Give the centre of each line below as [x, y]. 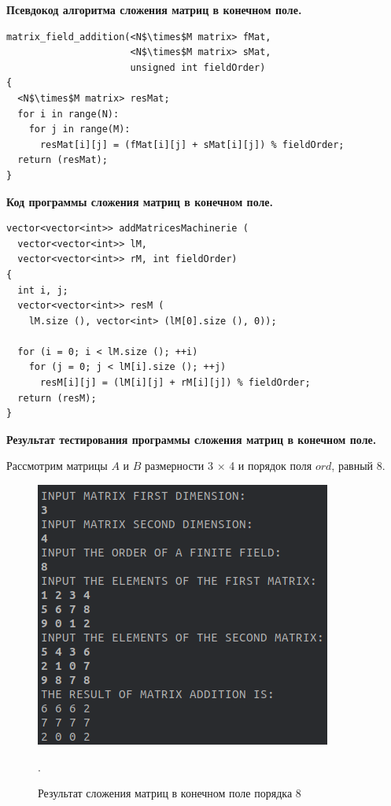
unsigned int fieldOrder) [198, 67]
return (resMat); [63, 160]
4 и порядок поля [271, 466]
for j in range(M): [79, 129]
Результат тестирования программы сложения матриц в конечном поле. [192, 439]
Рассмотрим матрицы [57, 466]
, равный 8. [358, 466]
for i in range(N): [68, 114]
